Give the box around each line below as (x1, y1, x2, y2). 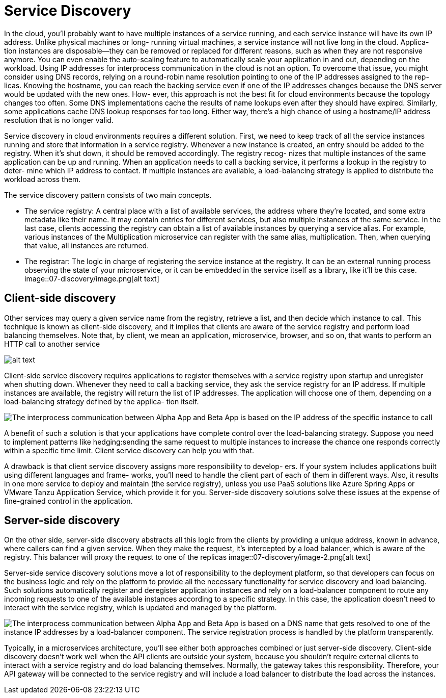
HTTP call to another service (4, 339, 100, 348)
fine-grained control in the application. (4, 496, 133, 505)
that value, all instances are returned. (24, 241, 149, 250)
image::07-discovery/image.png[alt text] (24, 274, 159, 283)
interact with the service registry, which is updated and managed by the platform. (4, 603, 277, 612)
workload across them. (4, 174, 81, 184)
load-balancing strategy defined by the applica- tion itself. (4, 397, 199, 406)
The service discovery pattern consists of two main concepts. (4, 190, 212, 199)
